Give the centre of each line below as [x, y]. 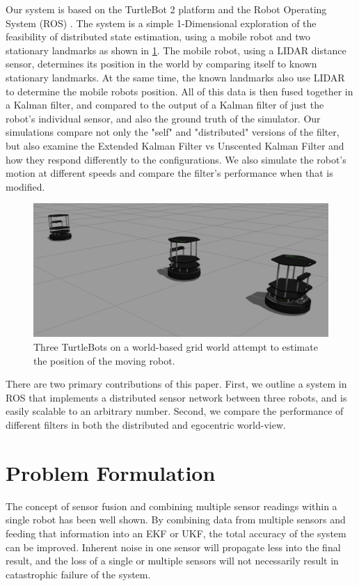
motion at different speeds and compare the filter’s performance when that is [169, 173]
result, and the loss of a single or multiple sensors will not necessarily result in [172, 561]
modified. [25, 186]
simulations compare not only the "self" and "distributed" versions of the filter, [173, 132]
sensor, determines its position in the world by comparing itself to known [161, 64]
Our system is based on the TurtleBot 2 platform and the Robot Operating [166, 9]
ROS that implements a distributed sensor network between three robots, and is [176, 397]
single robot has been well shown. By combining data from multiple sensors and [176, 520]
